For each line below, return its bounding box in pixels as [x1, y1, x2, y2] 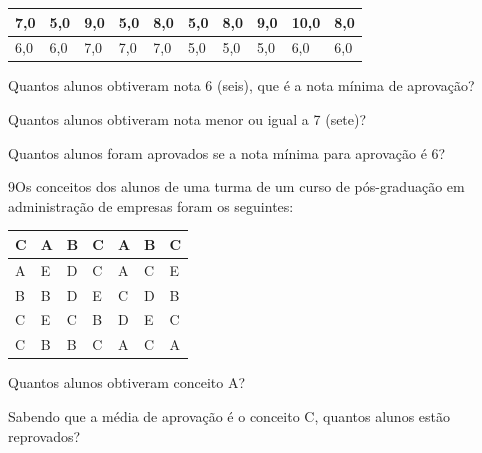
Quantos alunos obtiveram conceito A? [8, 372, 246, 393]
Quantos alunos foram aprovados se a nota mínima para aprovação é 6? [8, 142, 446, 163]
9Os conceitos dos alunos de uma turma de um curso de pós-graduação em [8, 176, 465, 197]
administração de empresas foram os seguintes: [8, 195, 294, 216]
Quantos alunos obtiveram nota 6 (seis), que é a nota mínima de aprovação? [8, 75, 475, 96]
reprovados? [8, 425, 81, 446]
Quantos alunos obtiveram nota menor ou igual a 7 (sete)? [8, 109, 367, 130]
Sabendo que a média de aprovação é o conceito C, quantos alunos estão [8, 405, 451, 426]
